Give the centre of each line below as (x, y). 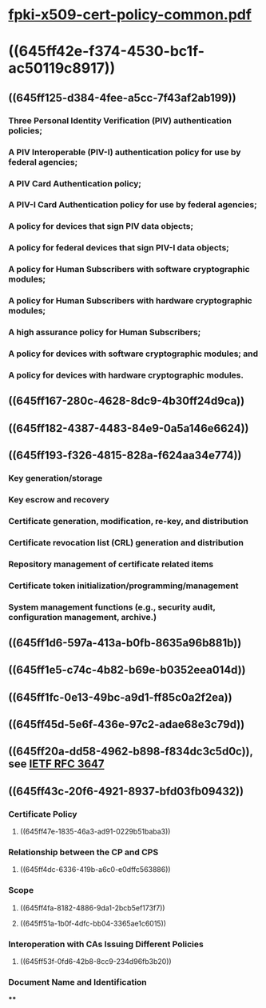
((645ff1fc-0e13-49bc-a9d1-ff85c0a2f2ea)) (121, 697)
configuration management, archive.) (83, 617)
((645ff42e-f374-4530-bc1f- (107, 52)
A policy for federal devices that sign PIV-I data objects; (119, 248)
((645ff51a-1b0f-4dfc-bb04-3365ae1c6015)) (93, 923)
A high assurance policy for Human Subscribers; (105, 332)
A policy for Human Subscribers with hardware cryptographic (131, 301)
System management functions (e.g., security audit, (112, 607)
